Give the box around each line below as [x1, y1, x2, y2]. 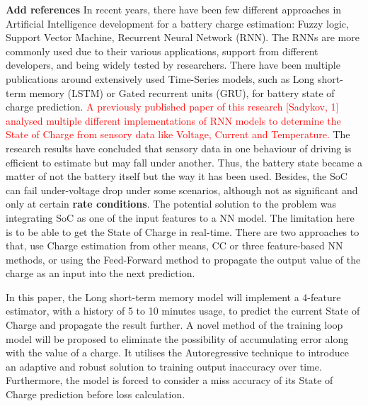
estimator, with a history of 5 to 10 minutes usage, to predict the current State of [6, 303, 360, 318]
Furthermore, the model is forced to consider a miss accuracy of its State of [6, 373, 333, 388]
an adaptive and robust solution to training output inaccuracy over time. [6, 359, 322, 373]
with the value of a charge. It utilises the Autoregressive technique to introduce [6, 345, 349, 360]
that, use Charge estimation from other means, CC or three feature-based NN [6, 238, 343, 253]
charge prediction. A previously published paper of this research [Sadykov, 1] [6, 99, 339, 114]
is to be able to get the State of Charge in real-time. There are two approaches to [6, 224, 360, 239]
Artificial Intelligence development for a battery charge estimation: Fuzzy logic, [6, 16, 349, 30]
